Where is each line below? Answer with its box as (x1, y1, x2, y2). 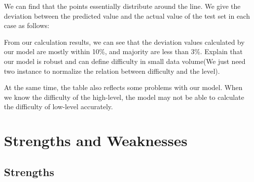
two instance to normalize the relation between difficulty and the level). (4, 65, 220, 76)
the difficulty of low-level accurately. (4, 101, 113, 112)
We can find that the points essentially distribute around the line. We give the (4, 1, 241, 11)
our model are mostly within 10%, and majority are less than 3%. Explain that (4, 46, 243, 57)
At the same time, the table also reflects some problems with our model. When (4, 82, 243, 92)
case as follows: (4, 20, 49, 30)
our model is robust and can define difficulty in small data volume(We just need (4, 56, 246, 66)
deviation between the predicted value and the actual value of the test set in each (4, 10, 250, 21)
